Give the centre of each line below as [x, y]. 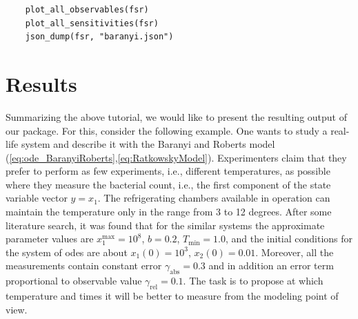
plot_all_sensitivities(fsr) [92, 23]
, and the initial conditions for [289, 239]
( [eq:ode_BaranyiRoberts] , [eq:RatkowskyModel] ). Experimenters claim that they [176, 157]
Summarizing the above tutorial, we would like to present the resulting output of [176, 116]
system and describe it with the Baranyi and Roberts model [148, 144]
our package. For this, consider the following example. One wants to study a [167, 130]
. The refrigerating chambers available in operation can [214, 198]
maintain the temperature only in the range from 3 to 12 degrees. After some [169, 212]
